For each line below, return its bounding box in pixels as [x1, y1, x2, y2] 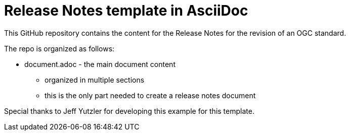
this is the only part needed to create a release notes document [45, 91, 256, 100]
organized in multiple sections [45, 75, 145, 84]
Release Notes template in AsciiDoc [4, 2, 248, 19]
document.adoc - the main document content [24, 59, 176, 69]
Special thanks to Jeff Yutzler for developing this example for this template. [4, 106, 254, 115]
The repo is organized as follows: [4, 44, 115, 53]
